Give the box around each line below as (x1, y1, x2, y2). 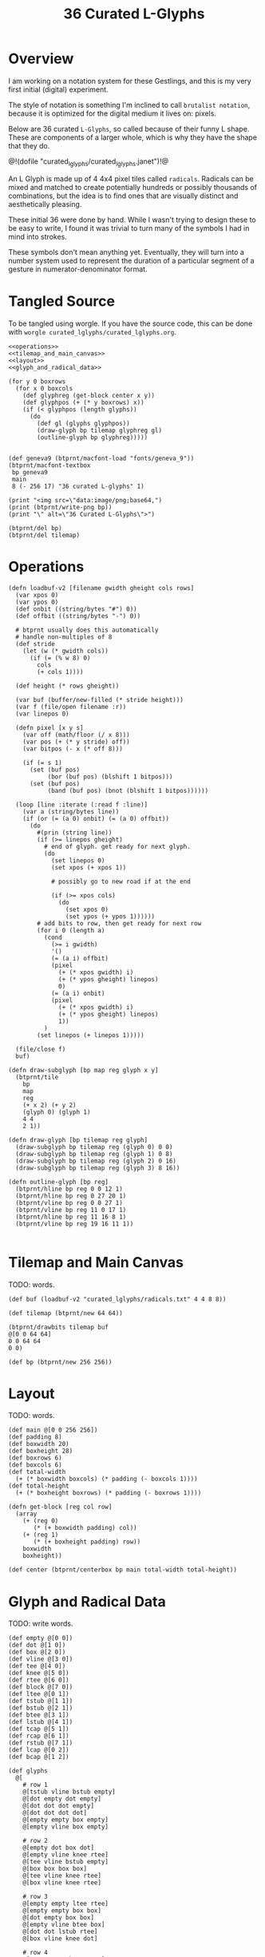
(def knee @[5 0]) (8, 1670, 69, 1678)
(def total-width (8, 1468, 66, 1476)
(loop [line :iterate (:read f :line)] (15, 800, 148, 809)
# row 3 (22, 1893, 48, 1901)
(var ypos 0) (15, 598, 59, 606)
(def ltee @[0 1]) (8, 1690, 69, 1698)
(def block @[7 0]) (8, 1683, 73, 1691)
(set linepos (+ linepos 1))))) (37, 1031, 145, 1039)
